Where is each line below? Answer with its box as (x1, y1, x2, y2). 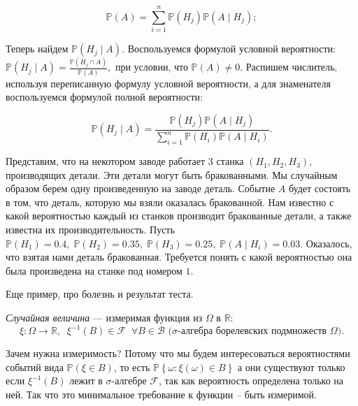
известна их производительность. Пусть (6, 222, 175, 237)
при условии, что (115, 59, 188, 74)
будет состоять (288, 181, 351, 196)
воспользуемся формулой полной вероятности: (6, 89, 203, 104)
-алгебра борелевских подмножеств (178, 326, 327, 337)
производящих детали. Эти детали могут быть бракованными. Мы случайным (6, 167, 338, 182)
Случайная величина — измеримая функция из (6, 310, 203, 325)
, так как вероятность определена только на (159, 373, 344, 388)
